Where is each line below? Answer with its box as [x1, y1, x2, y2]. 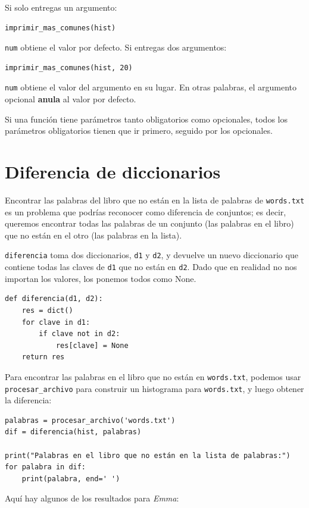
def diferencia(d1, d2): [5, 294, 103, 303]
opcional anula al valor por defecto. [5, 93, 136, 105]
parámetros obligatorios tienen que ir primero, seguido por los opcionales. [5, 124, 273, 137]
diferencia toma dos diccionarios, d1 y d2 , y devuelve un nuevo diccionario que [5, 249, 298, 261]
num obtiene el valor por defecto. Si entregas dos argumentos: [5, 41, 227, 54]
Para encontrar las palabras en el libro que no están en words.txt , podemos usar [5, 370, 301, 382]
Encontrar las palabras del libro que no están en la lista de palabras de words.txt [5, 194, 305, 206]
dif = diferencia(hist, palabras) [5, 428, 142, 437]
